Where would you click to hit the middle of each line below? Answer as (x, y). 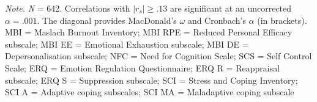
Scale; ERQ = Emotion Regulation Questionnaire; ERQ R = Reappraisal (143, 67)
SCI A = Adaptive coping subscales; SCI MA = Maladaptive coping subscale (150, 92)
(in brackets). (282, 20)
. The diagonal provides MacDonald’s (107, 20)
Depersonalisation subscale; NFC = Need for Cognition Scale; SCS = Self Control (158, 56)
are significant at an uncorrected (231, 8)
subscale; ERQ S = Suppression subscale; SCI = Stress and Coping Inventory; (151, 80)
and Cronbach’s (217, 20)
